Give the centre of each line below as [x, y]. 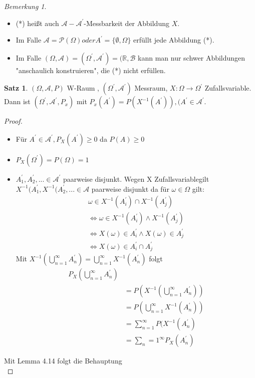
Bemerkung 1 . [25, 6]
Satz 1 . [16, 88]
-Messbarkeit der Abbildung [126, 23]
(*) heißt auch [37, 23]
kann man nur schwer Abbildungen [192, 57]
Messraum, [151, 88]
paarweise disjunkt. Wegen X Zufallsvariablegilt [136, 178]
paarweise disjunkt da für [130, 188]
